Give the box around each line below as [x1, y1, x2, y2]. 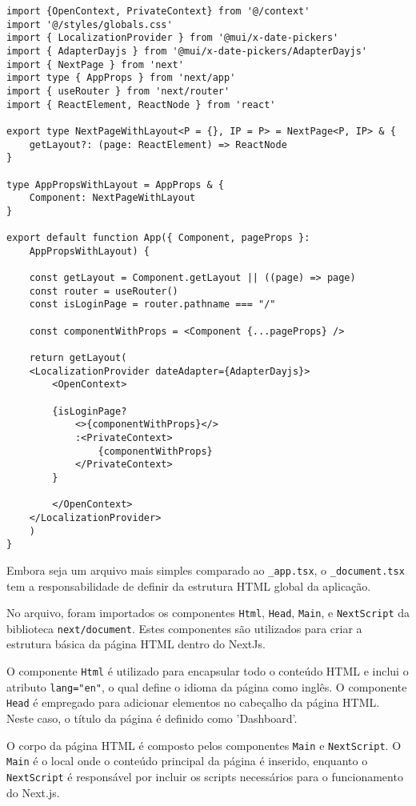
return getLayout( [29, 352, 127, 364]
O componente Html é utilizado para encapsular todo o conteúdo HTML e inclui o [6, 663, 409, 680]
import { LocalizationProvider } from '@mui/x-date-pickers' [6, 32, 339, 44]
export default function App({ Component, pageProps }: [6, 232, 310, 244]
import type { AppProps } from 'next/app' [6, 72, 236, 84]
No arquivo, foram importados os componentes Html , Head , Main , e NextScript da [6, 604, 410, 621]
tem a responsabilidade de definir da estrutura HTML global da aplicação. [6, 577, 371, 594]
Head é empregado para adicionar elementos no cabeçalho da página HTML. [6, 694, 380, 711]
